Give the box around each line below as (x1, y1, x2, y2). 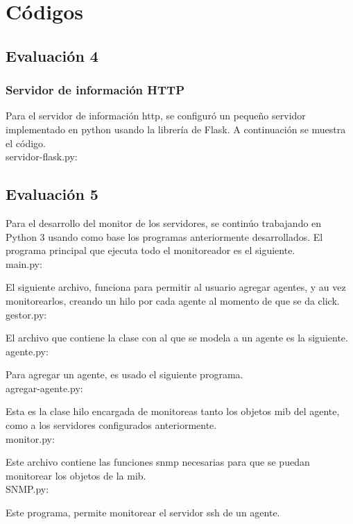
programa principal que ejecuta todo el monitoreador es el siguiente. (6, 243, 295, 257)
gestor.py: (6, 307, 47, 321)
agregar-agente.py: (6, 380, 83, 395)
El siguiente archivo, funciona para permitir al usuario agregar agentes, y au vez (6, 280, 346, 294)
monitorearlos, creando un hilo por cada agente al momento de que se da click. (6, 293, 340, 307)
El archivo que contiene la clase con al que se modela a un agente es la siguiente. (6, 330, 348, 345)
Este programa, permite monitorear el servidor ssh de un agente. (6, 505, 280, 520)
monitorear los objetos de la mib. (6, 468, 146, 482)
